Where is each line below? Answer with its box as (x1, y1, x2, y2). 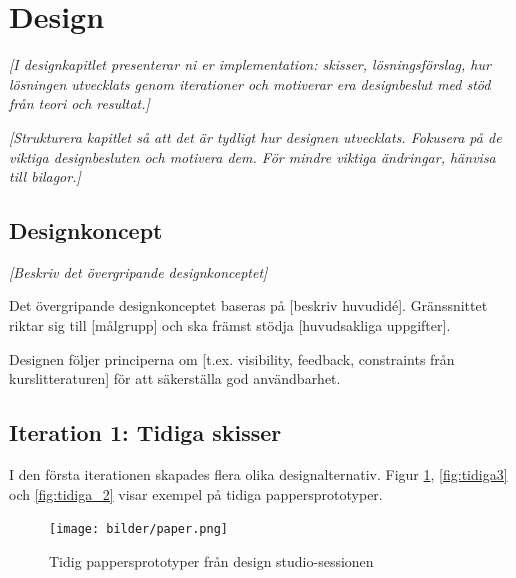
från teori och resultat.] (9, 93, 150, 114)
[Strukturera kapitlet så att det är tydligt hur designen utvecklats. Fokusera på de (9, 126, 502, 147)
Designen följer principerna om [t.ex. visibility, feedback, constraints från (9, 348, 455, 369)
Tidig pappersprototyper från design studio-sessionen (49, 550, 374, 571)
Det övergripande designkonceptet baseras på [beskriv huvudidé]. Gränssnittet (9, 295, 488, 316)
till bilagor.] (9, 166, 81, 187)
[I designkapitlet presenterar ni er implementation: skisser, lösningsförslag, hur (9, 54, 491, 75)
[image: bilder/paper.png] (49, 522, 228, 537)
